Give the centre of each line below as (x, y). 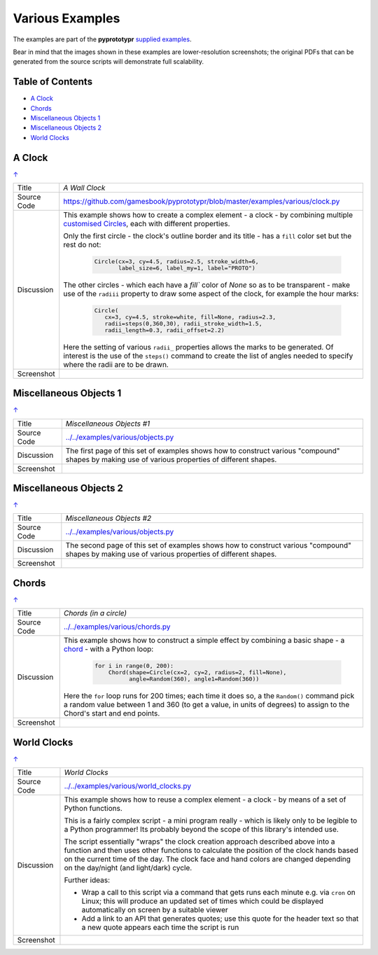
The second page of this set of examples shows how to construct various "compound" (208, 545)
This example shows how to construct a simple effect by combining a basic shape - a (204, 641)
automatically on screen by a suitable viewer (155, 910)
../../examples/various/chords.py (117, 627)
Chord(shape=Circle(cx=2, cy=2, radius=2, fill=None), (197, 672)
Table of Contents (53, 82)
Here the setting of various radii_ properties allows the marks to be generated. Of (198, 347)
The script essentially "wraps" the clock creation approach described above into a (199, 842)
